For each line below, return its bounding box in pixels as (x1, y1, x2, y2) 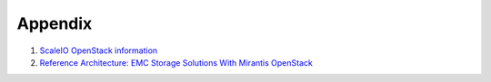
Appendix (16, 14, 93, 33)
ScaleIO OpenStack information (39, 45, 158, 56)
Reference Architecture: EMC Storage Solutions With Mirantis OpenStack (39, 57, 313, 68)
